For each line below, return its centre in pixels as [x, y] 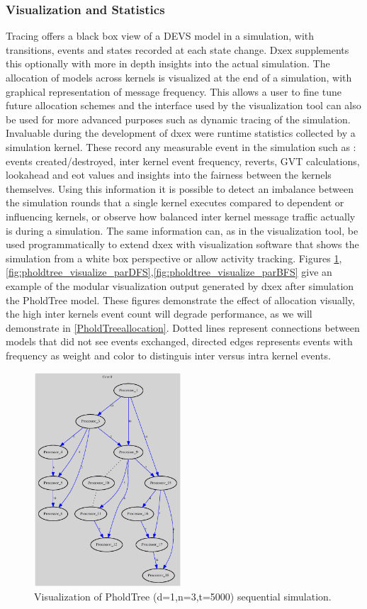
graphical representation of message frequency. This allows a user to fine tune [174, 91]
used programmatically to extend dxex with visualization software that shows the [182, 244]
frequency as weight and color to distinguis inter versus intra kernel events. [168, 355]
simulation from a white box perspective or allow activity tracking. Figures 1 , [174, 258]
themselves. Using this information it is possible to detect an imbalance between [180, 188]
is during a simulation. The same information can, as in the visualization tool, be [182, 230]
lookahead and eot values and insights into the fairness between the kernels [169, 175]
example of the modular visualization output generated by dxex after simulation [180, 285]
